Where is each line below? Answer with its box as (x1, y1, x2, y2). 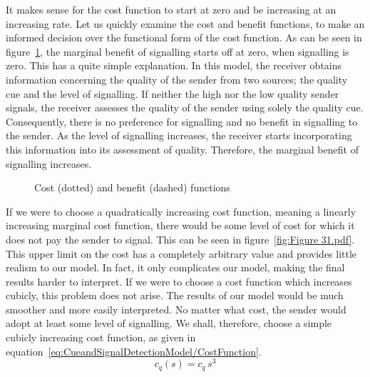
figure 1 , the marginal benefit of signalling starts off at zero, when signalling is (6, 44, 349, 59)
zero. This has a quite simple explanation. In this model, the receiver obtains (6, 58, 342, 73)
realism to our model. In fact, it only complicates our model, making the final (6, 260, 345, 275)
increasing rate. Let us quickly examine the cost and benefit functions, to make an (6, 16, 365, 31)
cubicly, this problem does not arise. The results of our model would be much (6, 288, 344, 303)
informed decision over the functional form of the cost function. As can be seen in (6, 30, 362, 45)
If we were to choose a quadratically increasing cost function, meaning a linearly (6, 203, 356, 218)
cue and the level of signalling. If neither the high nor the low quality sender (6, 86, 339, 101)
